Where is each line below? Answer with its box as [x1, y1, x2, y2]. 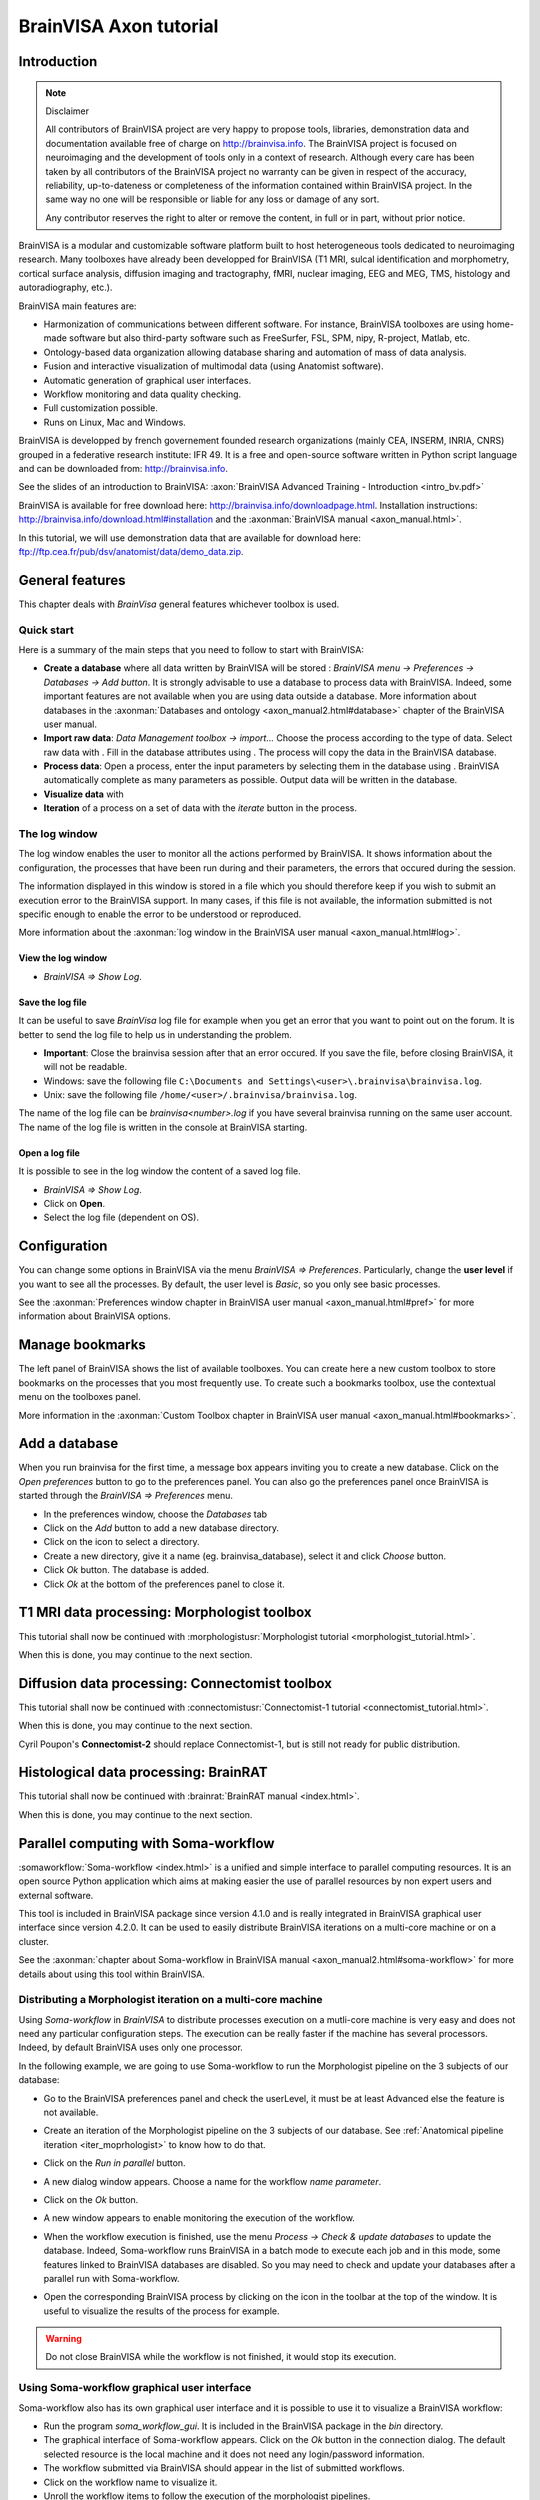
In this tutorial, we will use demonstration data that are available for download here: [18, 531, 362, 544]
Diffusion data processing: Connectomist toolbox [18, 1675, 332, 1692]
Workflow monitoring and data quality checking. [43, 388, 242, 400]
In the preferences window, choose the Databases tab [43, 1508, 268, 1520]
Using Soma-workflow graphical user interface [18, 2381, 252, 2395]
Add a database [18, 1435, 119, 1452]
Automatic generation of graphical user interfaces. [43, 374, 252, 386]
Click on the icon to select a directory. [43, 1536, 200, 1548]
